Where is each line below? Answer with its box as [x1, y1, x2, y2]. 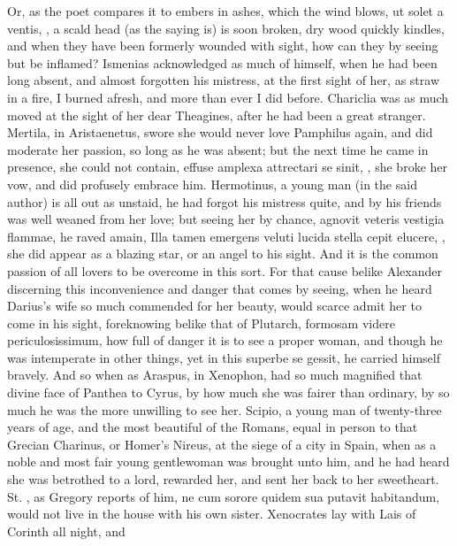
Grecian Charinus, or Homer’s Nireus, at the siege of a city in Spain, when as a [7, 434, 437, 453]
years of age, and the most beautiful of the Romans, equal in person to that [7, 418, 418, 436]
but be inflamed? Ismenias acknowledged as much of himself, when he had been [7, 53, 438, 72]
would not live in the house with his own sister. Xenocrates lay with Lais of [7, 504, 416, 523]
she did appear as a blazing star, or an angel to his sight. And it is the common [7, 244, 438, 263]
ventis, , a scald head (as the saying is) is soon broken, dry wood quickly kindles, [7, 19, 445, 37]
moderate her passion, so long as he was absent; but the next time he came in [7, 140, 429, 158]
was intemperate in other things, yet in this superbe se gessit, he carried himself [7, 348, 440, 366]
